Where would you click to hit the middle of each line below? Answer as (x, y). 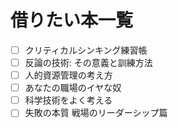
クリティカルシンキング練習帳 (86, 50)
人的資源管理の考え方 (68, 75)
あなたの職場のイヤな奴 (73, 88)
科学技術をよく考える (68, 100)
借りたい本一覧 (72, 20)
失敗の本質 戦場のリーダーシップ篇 (96, 113)
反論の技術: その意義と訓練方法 (88, 62)
